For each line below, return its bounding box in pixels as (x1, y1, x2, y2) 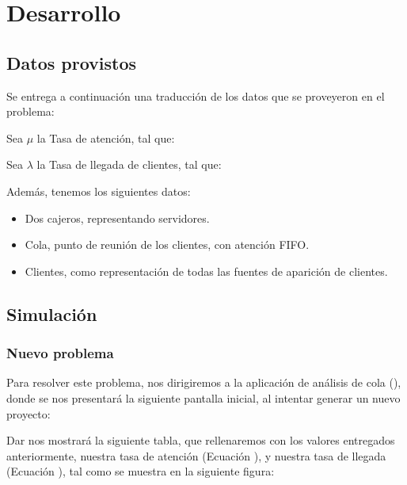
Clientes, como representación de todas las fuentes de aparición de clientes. (25, 262, 388, 279)
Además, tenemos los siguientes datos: (6, 182, 191, 199)
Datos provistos (6, 50, 137, 74)
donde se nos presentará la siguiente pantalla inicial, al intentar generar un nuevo (6, 389, 401, 406)
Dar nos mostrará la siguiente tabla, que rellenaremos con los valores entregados (6, 432, 395, 449)
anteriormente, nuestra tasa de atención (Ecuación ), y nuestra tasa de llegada (6, 447, 386, 464)
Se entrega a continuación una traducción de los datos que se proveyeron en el (6, 87, 385, 104)
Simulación (6, 301, 97, 326)
